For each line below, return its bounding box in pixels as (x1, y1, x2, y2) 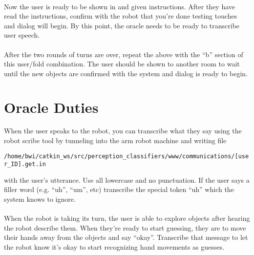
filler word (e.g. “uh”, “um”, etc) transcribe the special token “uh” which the (4, 184, 234, 194)
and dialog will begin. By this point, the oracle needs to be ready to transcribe (4, 20, 240, 30)
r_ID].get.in (4, 161, 46, 168)
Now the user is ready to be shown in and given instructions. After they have (4, 1, 235, 11)
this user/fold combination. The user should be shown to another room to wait (4, 59, 240, 69)
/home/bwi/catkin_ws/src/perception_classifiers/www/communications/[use (4, 152, 249, 160)
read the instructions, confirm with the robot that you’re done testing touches (4, 11, 237, 21)
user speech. (4, 30, 40, 40)
